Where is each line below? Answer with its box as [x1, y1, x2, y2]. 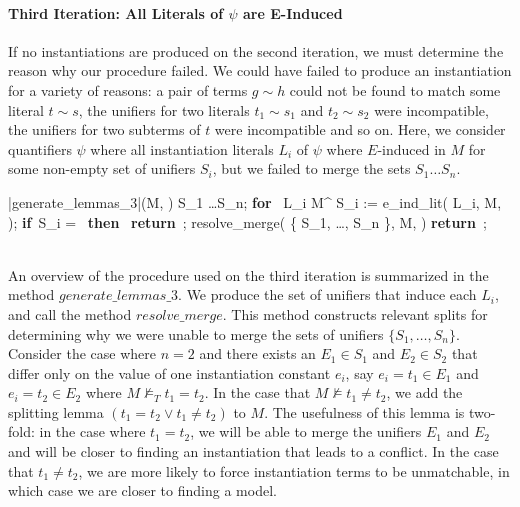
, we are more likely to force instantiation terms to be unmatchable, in [78, 460, 510, 481]
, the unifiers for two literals [78, 99, 250, 120]
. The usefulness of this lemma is [264, 401, 465, 422]
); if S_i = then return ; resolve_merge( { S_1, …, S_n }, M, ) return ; [8, 211, 487, 232]
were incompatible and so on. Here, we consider [214, 119, 506, 140]
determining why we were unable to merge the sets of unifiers [8, 323, 384, 344]
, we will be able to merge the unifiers [190, 421, 422, 442]
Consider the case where [8, 343, 156, 364]
